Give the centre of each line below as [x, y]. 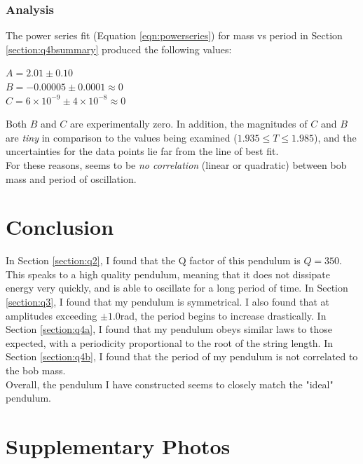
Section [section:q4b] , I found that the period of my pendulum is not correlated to [182, 356]
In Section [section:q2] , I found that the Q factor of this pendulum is [153, 260]
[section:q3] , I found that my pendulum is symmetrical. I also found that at [167, 302]
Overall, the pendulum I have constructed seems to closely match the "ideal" [170, 384]
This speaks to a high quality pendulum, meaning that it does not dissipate [168, 274]
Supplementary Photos [118, 446]
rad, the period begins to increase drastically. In [223, 315]
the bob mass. [36, 370]
